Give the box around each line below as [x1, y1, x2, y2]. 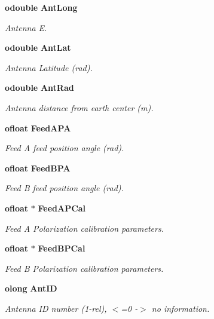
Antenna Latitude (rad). [5, 61, 93, 73]
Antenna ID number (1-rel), [5, 302, 107, 314]
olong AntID [5, 282, 57, 295]
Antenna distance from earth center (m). [5, 101, 154, 114]
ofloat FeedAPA [5, 121, 71, 134]
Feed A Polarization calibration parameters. [5, 222, 164, 234]
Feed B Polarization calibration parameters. [5, 262, 164, 274]
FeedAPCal [38, 201, 86, 214]
